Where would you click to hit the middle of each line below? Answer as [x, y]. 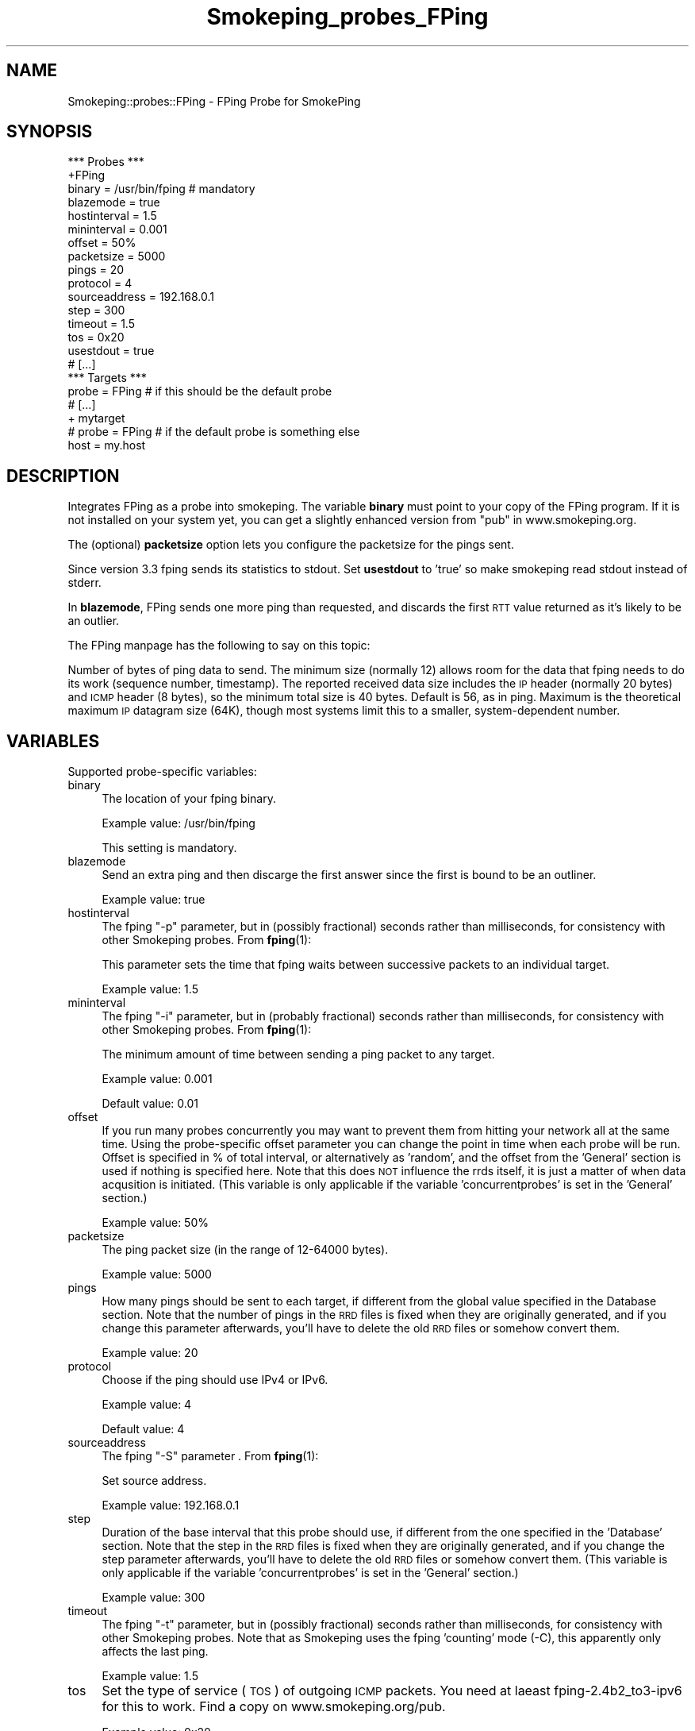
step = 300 [96, 310]
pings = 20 [96, 270]
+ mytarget [96, 418]
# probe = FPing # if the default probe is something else [214, 432]
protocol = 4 [100, 283]
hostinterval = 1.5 [112, 216]
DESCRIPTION [63, 476]
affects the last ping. [155, 1652]
